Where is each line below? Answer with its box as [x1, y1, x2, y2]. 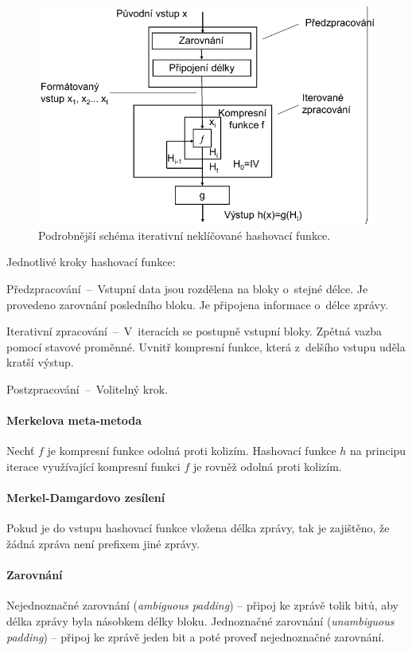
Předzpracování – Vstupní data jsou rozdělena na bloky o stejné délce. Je [6, 280, 368, 296]
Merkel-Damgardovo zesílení [6, 489, 165, 506]
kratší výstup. [6, 354, 74, 371]
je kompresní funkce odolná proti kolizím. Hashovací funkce [47, 442, 336, 459]
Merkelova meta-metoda [6, 412, 142, 429]
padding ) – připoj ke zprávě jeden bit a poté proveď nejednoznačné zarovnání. [6, 628, 385, 645]
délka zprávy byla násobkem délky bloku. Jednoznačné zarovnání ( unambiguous [6, 612, 395, 629]
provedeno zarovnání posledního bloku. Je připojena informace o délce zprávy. [6, 296, 389, 312]
